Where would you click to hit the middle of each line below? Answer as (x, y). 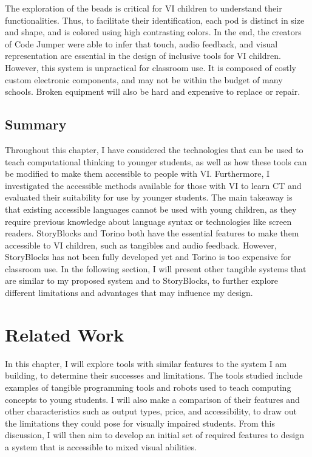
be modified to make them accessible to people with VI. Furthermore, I (137, 174)
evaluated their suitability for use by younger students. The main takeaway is (149, 197)
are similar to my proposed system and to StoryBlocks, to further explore (142, 280)
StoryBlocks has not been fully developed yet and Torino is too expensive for (148, 257)
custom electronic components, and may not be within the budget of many (144, 79)
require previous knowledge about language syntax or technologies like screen (148, 221)
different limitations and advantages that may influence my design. (129, 293)
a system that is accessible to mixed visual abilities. (101, 446)
